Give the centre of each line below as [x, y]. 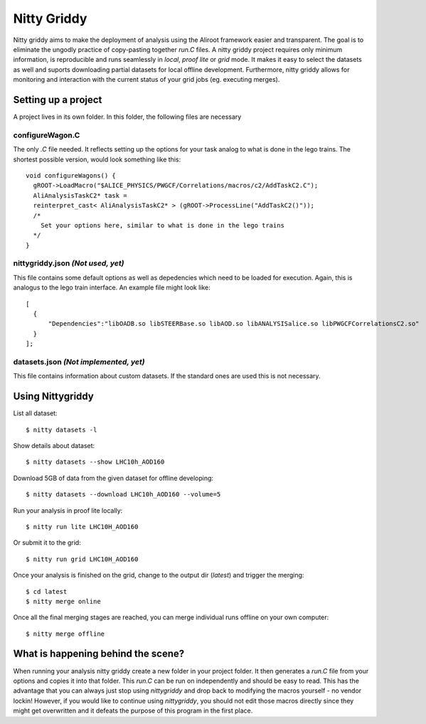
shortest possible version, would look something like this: [97, 159]
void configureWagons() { [71, 175]
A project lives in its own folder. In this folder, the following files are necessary [127, 117]
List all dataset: [35, 413]
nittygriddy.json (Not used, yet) [69, 263]
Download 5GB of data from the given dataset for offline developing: [113, 478]
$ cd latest [47, 591]
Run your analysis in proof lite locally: [68, 510]
